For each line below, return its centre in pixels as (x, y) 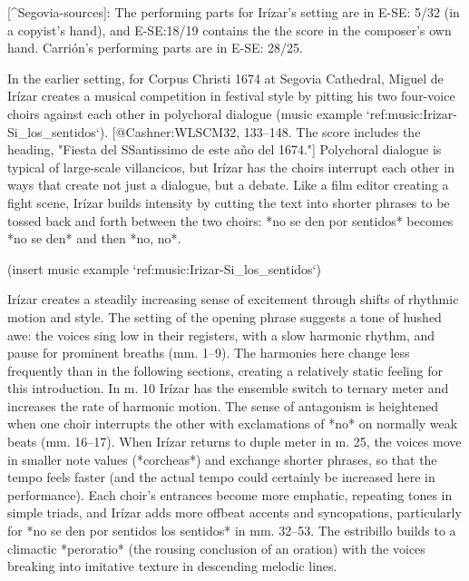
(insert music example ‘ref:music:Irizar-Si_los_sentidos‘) (164, 268)
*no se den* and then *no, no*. (94, 238)
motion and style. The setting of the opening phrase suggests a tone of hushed (225, 316)
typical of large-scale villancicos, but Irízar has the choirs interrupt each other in (231, 167)
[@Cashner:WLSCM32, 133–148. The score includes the (266, 131)
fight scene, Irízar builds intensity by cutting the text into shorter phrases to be (229, 202)
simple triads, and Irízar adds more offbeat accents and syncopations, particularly (234, 512)
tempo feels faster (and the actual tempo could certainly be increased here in (221, 477)
